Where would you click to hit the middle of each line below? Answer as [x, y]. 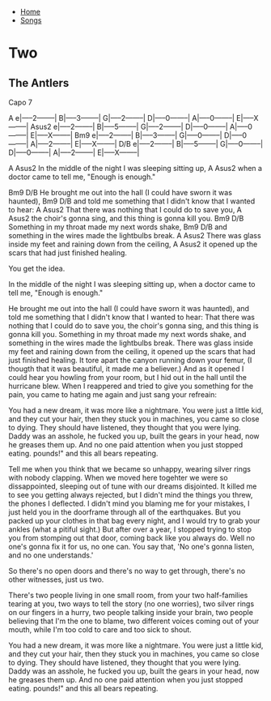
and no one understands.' [51, 555]
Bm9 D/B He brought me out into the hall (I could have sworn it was [121, 192]
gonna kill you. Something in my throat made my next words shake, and [127, 334]
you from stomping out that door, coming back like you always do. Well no [132, 538]
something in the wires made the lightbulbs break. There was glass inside [131, 343]
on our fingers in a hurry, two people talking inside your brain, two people [131, 612]
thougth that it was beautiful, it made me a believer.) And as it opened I [126, 369]
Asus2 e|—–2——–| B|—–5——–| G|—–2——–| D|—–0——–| [129, 126]
